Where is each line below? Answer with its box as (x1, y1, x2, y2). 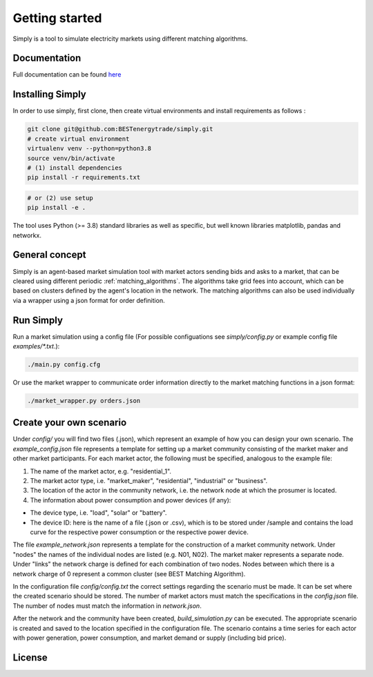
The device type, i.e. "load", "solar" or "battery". (30, 509, 167, 517)
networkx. (12, 231, 41, 239)
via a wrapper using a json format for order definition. (12, 296, 165, 304)
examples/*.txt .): (12, 342, 60, 351)
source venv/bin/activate (27, 154, 115, 162)
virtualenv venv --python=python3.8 (27, 145, 152, 153)
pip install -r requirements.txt (27, 173, 141, 181)
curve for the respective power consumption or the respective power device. (30, 528, 249, 536)
